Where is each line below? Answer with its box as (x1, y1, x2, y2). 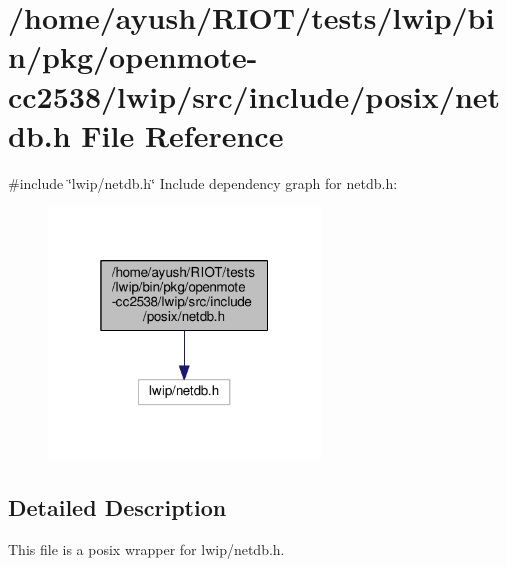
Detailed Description (8, 491, 227, 522)
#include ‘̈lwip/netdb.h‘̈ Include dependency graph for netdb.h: (8, 172, 398, 193)
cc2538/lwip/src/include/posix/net (8, 75, 501, 116)
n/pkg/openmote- (8, 36, 258, 77)
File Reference (81, 114, 284, 155)
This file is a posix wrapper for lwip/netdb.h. (8, 538, 285, 559)
